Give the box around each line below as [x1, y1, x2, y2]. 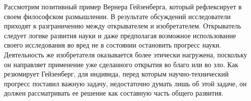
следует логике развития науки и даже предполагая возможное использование [4, 30, 236, 40]
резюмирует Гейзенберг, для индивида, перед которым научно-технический [4, 69, 229, 79]
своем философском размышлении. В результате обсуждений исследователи [4, 11, 231, 21]
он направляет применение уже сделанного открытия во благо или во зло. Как [4, 59, 238, 69]
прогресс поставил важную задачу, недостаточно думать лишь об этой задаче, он [4, 78, 247, 88]
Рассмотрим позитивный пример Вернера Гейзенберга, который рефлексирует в [4, 1, 242, 11]
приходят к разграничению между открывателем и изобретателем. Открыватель [4, 21, 241, 31]
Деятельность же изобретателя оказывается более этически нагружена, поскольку [4, 49, 248, 59]
